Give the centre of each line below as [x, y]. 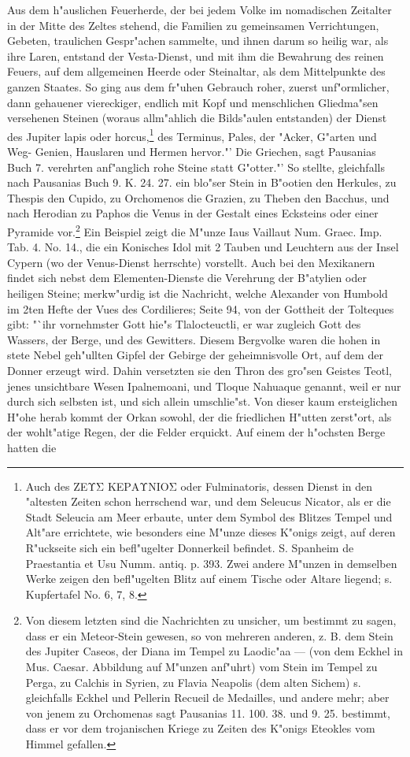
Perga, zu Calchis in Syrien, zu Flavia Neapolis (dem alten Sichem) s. [193, 682]
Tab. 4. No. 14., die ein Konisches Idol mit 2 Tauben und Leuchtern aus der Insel [203, 247]
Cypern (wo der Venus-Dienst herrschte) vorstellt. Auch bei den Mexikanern [191, 262]
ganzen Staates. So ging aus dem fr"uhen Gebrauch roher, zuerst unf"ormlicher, [198, 86]
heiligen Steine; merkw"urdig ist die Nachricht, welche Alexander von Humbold [198, 293]
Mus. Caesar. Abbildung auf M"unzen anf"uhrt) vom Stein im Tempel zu [201, 667]
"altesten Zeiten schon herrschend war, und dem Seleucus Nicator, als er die [208, 501]
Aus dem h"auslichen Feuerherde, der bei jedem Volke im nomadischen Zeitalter [199, 9]
